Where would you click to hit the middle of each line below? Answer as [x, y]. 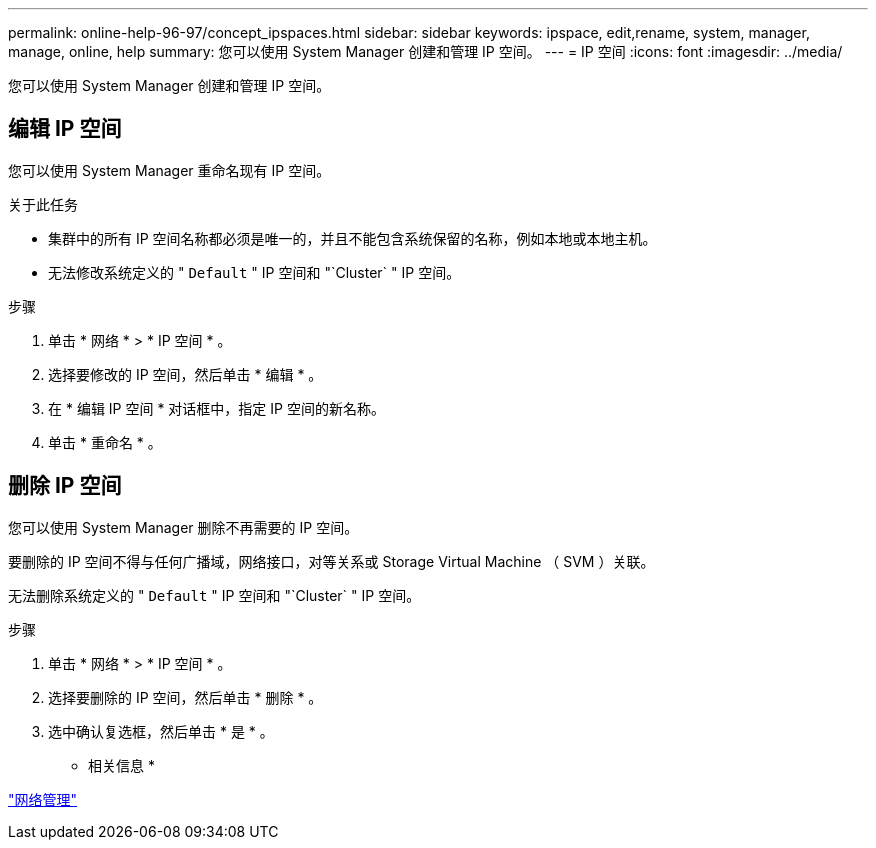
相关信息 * [121, 765]
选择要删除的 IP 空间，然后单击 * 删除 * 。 [185, 697]
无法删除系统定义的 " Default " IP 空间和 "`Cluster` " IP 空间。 [214, 595]
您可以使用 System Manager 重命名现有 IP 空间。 [169, 170]
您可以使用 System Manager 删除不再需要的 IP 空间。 [183, 527]
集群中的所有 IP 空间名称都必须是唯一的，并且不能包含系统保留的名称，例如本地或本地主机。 [352, 238]
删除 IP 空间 [65, 486]
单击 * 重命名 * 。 [105, 442]
